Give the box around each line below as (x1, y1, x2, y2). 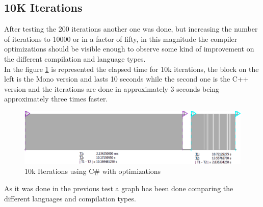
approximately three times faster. (4, 93, 108, 104)
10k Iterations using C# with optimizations (24, 166, 161, 176)
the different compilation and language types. (4, 53, 146, 64)
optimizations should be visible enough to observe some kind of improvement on (4, 43, 254, 54)
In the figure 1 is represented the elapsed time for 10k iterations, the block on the (4, 63, 259, 74)
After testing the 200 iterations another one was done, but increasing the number (4, 23, 258, 34)
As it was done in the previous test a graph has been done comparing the (4, 183, 233, 194)
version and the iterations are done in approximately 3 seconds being (4, 83, 220, 94)
